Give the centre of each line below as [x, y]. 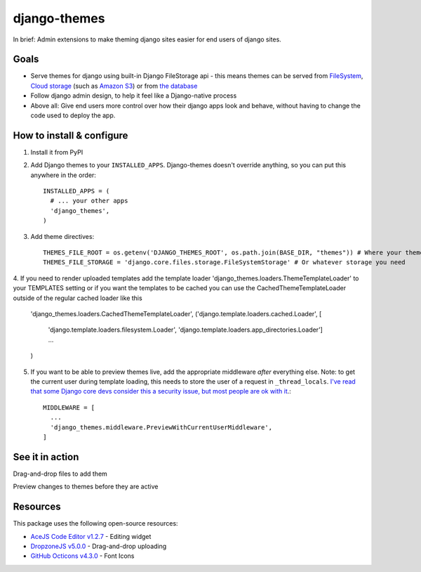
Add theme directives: [62, 236]
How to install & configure [71, 135]
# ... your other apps [89, 201]
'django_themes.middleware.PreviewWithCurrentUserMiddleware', [161, 427]
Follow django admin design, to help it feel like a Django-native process [134, 96]
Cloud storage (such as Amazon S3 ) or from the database [114, 86]
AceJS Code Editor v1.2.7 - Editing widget [91, 536]
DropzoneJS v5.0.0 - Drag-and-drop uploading [99, 546]
